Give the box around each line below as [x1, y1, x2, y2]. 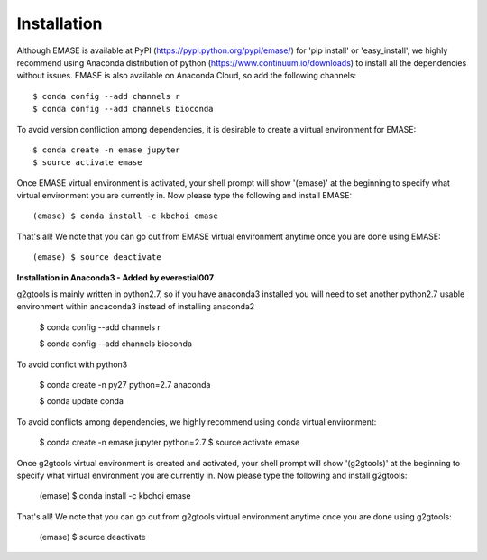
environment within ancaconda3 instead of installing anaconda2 [16, 301, 255, 312]
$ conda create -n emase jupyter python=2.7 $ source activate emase [39, 437, 300, 448]
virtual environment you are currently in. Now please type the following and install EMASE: [16, 190, 352, 201]
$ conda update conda [39, 396, 124, 407]
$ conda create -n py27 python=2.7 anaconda [39, 379, 211, 390]
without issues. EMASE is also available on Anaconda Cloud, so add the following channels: [16, 70, 356, 81]
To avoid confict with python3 [16, 359, 128, 370]
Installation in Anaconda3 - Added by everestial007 [16, 271, 215, 283]
